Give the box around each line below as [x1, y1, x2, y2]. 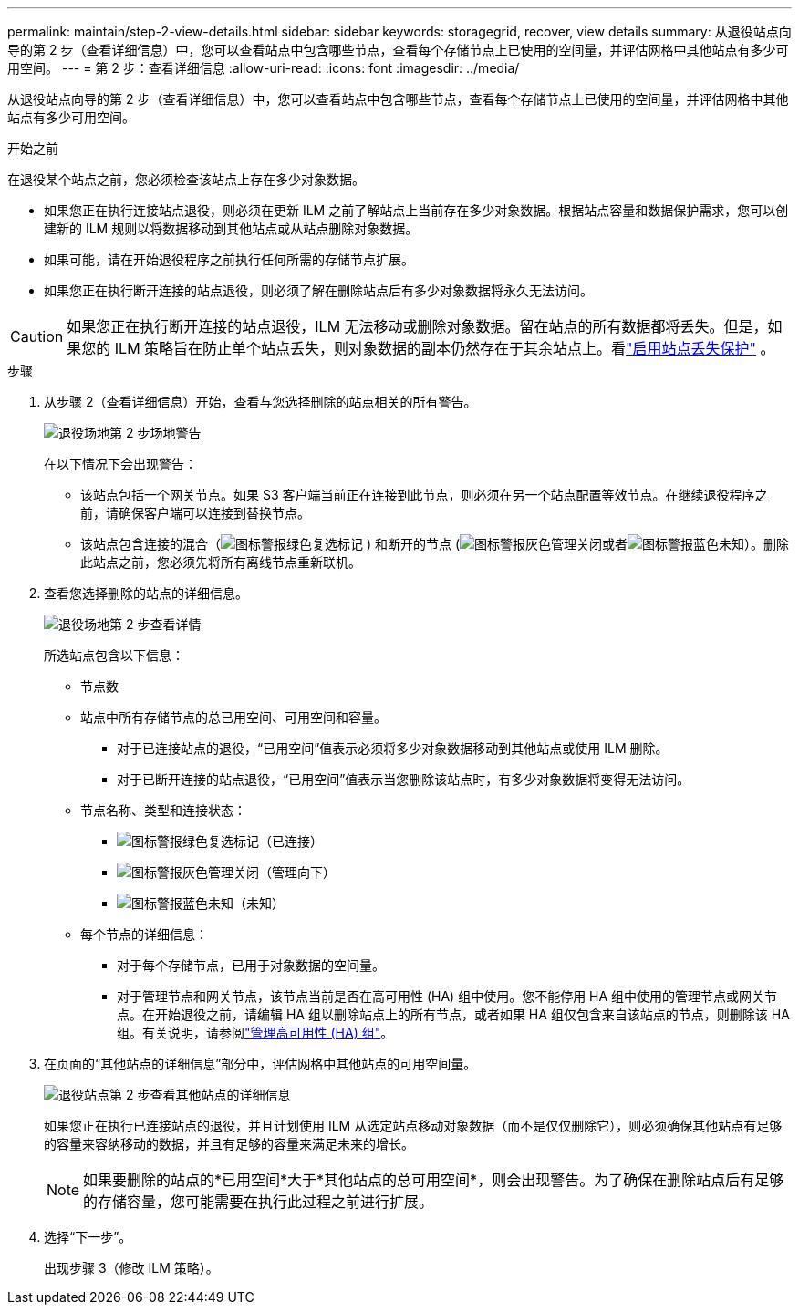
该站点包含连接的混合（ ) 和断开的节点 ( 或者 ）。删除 [80, 536, 790, 552]
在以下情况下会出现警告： [44, 456, 197, 471]
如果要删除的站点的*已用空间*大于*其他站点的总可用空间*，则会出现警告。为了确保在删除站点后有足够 [83, 1171, 784, 1189]
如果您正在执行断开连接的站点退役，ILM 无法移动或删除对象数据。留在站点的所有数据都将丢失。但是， [67, 317, 768, 336]
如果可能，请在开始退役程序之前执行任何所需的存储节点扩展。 [44, 252, 414, 267]
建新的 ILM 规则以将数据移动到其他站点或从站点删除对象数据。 [44, 221, 419, 236]
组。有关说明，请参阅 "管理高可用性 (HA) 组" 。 [117, 1025, 394, 1040]
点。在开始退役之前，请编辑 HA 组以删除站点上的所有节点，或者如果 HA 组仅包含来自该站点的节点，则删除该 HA [117, 1007, 790, 1022]
